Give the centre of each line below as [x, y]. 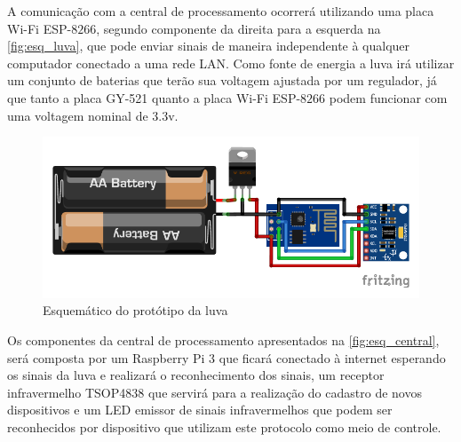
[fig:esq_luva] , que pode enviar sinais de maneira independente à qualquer [209, 46]
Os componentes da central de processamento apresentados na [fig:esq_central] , [223, 339]
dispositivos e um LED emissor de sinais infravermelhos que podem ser [200, 410]
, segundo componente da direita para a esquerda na [238, 28]
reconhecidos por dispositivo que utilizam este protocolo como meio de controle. [224, 426]
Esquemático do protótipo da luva [135, 310]
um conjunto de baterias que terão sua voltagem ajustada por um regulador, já [222, 80]
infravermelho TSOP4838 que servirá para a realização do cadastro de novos [215, 392]
